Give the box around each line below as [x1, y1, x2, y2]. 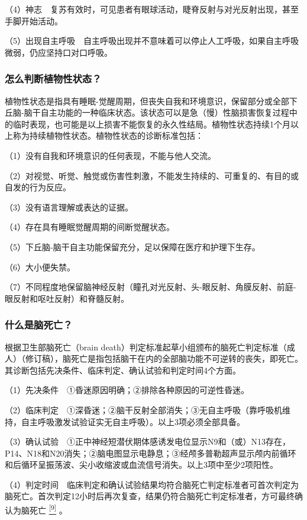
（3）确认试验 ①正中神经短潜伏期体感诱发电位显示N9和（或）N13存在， [5, 435, 290, 448]
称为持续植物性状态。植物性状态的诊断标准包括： [12, 129, 203, 142]
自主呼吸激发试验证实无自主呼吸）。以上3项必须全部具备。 [21, 415, 245, 428]
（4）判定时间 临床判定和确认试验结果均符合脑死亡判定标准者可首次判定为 [5, 478, 299, 490]
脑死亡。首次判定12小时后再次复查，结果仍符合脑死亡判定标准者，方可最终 [5, 490, 295, 502]
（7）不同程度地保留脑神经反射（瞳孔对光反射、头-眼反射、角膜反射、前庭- [5, 280, 296, 293]
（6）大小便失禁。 [5, 260, 75, 273]
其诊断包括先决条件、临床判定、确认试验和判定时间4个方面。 [5, 363, 241, 376]
